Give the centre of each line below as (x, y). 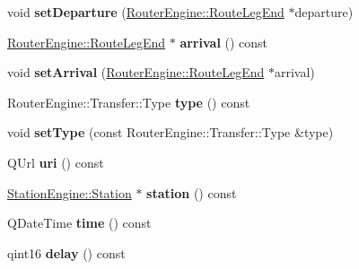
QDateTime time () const (79, 223)
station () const (192, 192)
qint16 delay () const (66, 252)
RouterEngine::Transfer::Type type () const (129, 102)
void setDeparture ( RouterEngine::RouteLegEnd (146, 12)
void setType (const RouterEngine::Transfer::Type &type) (171, 132)
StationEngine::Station (70, 192)
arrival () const (224, 42)
